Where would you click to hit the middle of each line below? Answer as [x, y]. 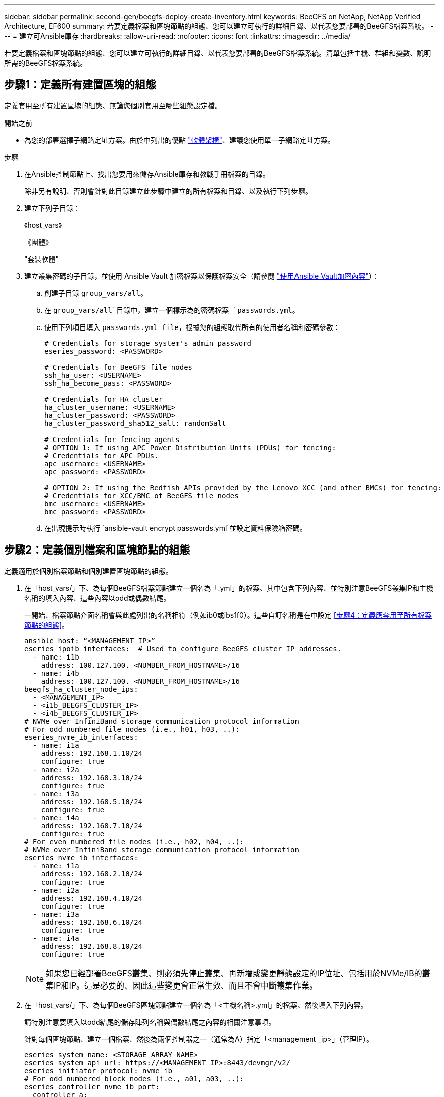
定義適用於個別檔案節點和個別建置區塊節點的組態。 [88, 571]
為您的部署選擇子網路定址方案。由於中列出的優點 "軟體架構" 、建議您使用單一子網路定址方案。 [179, 140]
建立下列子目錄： [52, 208]
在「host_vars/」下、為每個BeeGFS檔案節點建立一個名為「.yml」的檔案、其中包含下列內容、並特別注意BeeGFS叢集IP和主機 [229, 588]
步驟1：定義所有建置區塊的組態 [80, 85]
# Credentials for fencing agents [112, 439]
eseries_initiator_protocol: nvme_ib [98, 1071]
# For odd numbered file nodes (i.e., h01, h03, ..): [132, 729]
